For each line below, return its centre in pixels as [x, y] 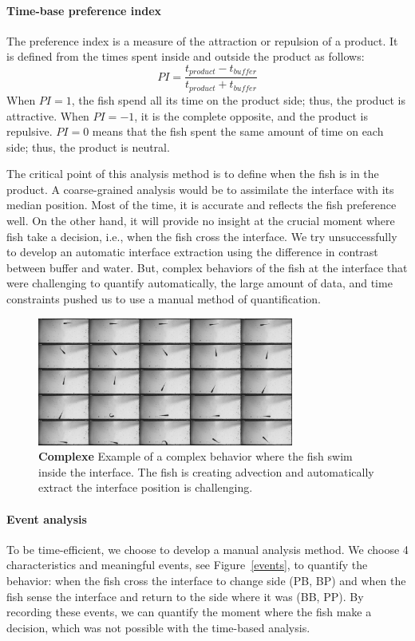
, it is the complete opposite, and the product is [251, 115]
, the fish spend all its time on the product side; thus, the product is [238, 99]
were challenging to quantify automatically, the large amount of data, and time [200, 283]
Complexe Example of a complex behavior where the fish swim [196, 456]
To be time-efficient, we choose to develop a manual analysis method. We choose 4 [207, 549]
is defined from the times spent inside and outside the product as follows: [186, 56]
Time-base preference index [84, 10]
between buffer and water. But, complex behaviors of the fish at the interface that [207, 267]
